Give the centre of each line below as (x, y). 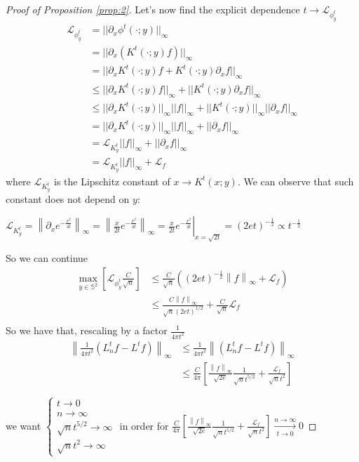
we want (23, 425)
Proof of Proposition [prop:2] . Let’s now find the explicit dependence (153, 9)
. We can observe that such (296, 181)
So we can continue (47, 258)
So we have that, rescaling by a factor (87, 330)
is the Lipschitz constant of (112, 181)
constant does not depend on (68, 198)
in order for (144, 425)
